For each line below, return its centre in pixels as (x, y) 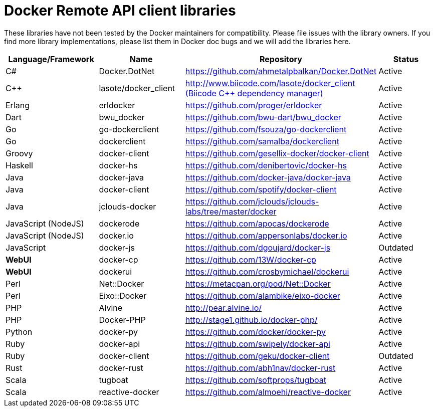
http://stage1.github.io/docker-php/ (251, 320)
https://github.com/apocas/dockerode (257, 223)
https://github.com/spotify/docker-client (261, 189)
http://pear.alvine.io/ (224, 307)
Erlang (18, 105)
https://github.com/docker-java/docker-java (268, 177)
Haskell (19, 165)
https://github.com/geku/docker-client (257, 356)
